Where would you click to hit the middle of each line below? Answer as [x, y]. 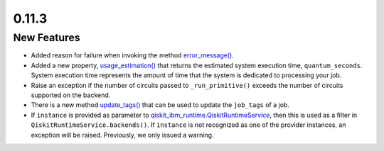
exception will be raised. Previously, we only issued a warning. [122, 135]
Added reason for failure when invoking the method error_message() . [132, 55]
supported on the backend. [71, 95]
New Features [47, 38]
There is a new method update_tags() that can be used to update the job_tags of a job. [160, 105]
